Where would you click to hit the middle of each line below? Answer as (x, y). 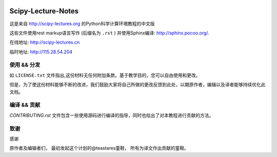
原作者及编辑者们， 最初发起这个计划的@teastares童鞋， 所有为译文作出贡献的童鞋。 (99, 148)
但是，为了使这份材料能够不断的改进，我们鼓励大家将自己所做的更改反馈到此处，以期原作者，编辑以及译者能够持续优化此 (137, 85)
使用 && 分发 (25, 65)
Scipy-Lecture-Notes (44, 11)
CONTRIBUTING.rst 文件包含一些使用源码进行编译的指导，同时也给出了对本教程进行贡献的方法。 (112, 115)
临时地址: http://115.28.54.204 (41, 52)
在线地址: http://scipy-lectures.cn (45, 42)
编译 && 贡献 (25, 105)
